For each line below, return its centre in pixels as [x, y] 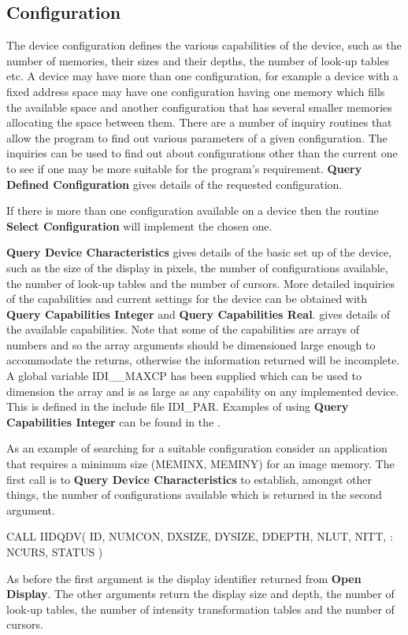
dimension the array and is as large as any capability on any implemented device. [203, 391]
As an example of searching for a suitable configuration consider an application [197, 448]
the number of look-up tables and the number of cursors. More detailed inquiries [200, 283]
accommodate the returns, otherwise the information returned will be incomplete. [203, 360]
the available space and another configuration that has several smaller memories [199, 107]
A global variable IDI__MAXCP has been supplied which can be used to [184, 376]
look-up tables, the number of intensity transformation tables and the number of [200, 609]
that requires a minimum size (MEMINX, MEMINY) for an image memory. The [200, 464]
